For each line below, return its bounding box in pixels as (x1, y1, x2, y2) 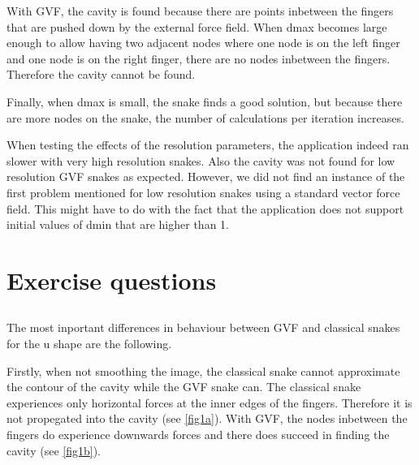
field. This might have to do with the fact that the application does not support (6, 200, 404, 217)
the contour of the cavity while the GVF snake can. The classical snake (6, 378, 361, 395)
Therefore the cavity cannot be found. (6, 66, 196, 83)
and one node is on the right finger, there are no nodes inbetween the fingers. (6, 50, 391, 67)
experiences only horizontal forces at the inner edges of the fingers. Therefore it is (6, 394, 413, 411)
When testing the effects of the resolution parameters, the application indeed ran (6, 136, 409, 153)
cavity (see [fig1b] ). (6, 441, 101, 459)
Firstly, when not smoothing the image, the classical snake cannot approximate (6, 362, 400, 379)
